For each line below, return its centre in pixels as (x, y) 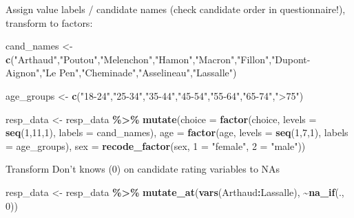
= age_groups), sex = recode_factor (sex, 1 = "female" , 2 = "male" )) (156, 145)
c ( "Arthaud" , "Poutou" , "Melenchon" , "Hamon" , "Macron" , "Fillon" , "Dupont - (158, 59)
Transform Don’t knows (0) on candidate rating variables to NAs (143, 169)
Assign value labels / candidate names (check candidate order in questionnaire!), (176, 9)
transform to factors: (49, 22)
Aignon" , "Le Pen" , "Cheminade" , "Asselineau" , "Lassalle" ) (121, 73)
